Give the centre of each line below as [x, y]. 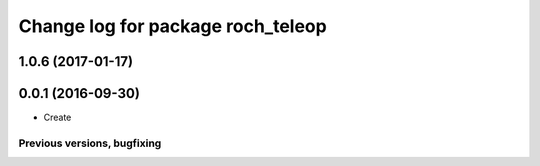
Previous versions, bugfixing [90, 143]
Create [57, 117]
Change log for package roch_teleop [172, 26]
